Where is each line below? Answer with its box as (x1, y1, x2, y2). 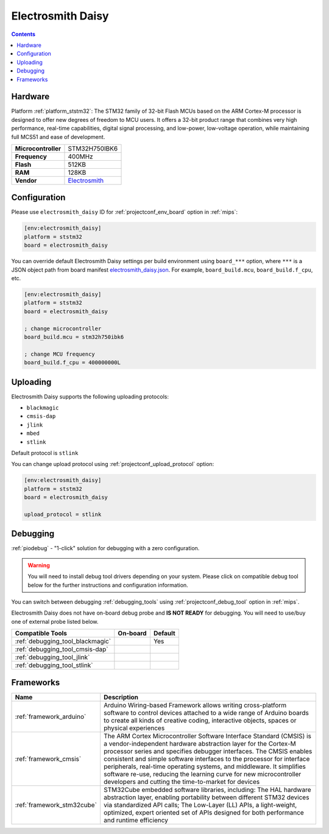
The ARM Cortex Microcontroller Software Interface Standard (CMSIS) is (104, 732, 312, 740)
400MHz (68, 152, 94, 161)
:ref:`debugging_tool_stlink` (15, 661, 93, 670)
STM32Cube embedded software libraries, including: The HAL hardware (104, 785, 311, 794)
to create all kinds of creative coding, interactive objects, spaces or (104, 716, 297, 724)
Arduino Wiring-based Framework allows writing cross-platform (104, 701, 287, 709)
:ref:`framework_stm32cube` (15, 800, 97, 809)
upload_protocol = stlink (24, 511, 102, 518)
